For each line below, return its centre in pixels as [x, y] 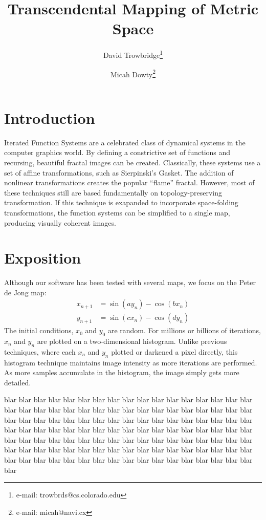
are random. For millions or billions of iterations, [184, 330]
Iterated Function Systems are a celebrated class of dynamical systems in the [125, 142]
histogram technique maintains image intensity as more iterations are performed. [131, 362]
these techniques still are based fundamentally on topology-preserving [113, 192]
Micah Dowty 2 [133, 73]
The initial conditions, [39, 330]
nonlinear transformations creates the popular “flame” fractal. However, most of [129, 182]
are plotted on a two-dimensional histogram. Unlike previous [132, 341]
